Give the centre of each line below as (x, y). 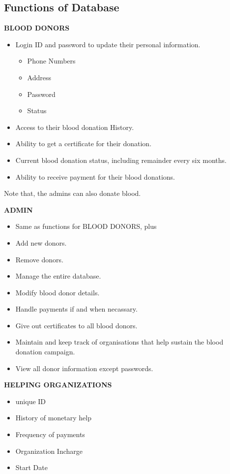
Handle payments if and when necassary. (76, 309)
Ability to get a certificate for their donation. (84, 143)
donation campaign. (45, 352)
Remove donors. (39, 259)
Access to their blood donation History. (75, 127)
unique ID (31, 401)
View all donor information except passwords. (84, 368)
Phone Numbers (51, 61)
